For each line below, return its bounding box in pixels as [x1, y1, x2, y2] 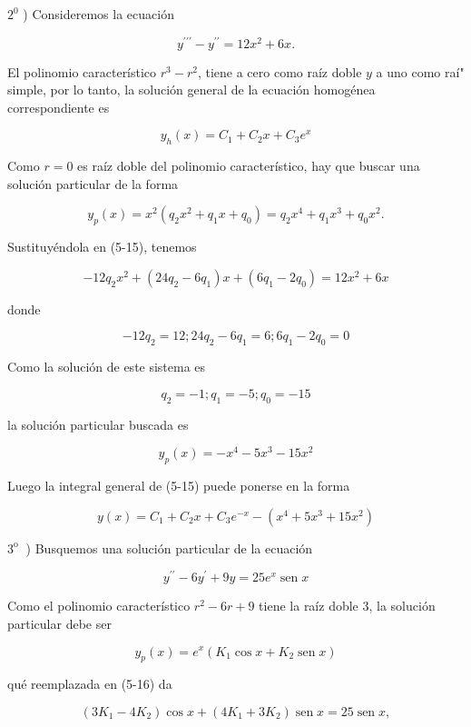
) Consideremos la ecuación [23, 5, 174, 23]
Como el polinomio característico [7, 596, 191, 615]
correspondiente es [7, 97, 110, 116]
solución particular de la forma [7, 174, 179, 193]
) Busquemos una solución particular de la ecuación [25, 538, 313, 557]
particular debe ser [7, 613, 112, 632]
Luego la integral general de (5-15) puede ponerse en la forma [7, 476, 350, 495]
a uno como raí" [376, 62, 465, 81]
